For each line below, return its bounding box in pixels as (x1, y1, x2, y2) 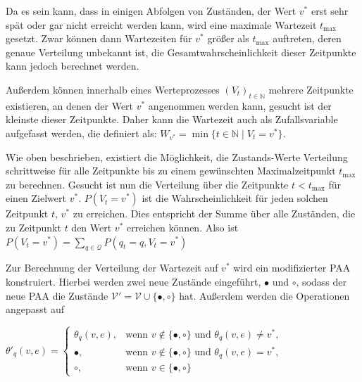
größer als (207, 31, 249, 46)
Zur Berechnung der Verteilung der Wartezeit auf (6, 260, 218, 275)
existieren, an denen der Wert (6, 98, 134, 113)
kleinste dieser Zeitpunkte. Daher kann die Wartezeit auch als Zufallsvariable (6, 112, 338, 127)
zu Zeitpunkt (6, 219, 61, 234)
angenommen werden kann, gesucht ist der (148, 98, 332, 113)
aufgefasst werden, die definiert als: (6, 125, 157, 140)
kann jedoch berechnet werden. (6, 58, 139, 73)
